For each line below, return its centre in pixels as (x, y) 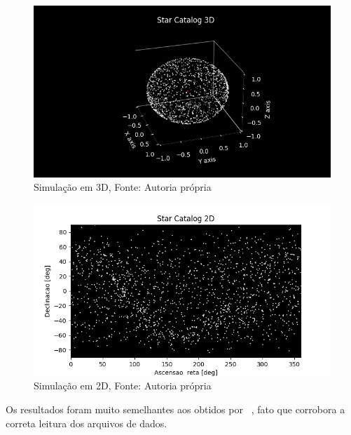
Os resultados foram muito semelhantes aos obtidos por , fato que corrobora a (175, 409)
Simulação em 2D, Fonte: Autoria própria (123, 386)
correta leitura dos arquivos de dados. (87, 423)
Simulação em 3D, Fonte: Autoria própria (123, 187)
